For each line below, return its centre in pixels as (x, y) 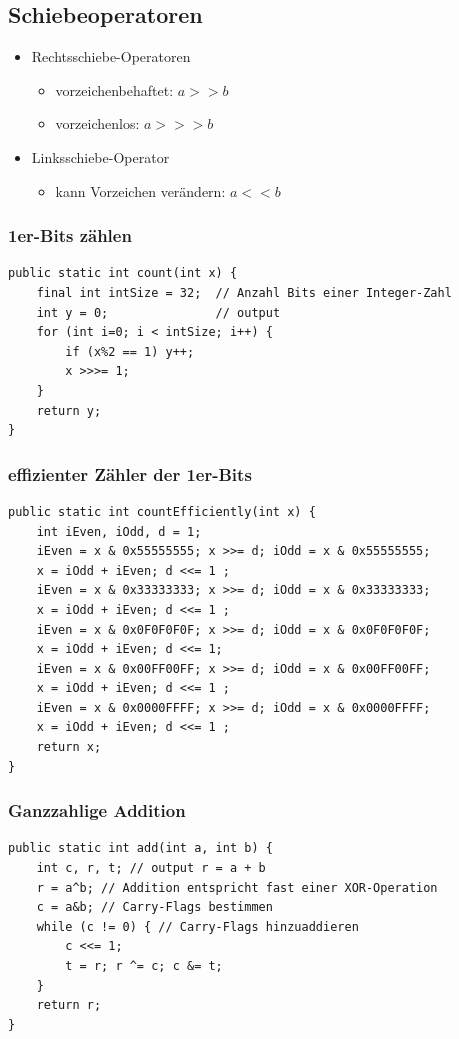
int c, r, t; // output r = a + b (151, 868)
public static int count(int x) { (123, 273)
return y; (69, 410)
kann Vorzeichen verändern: (140, 190)
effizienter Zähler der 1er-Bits (130, 473)
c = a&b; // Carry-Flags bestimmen (154, 907)
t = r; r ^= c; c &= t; (144, 966)
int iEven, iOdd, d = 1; (119, 531)
